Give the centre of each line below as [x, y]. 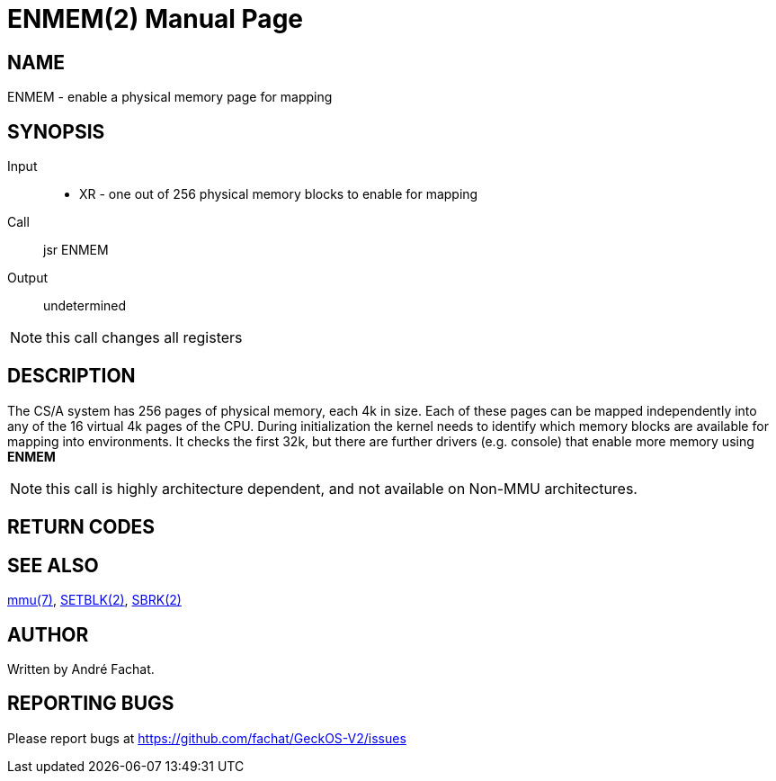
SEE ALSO [53, 565]
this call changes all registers [144, 338]
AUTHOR [48, 634]
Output [27, 278]
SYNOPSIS [56, 131]
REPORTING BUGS [91, 704]
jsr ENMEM [76, 250]
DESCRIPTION [71, 376]
